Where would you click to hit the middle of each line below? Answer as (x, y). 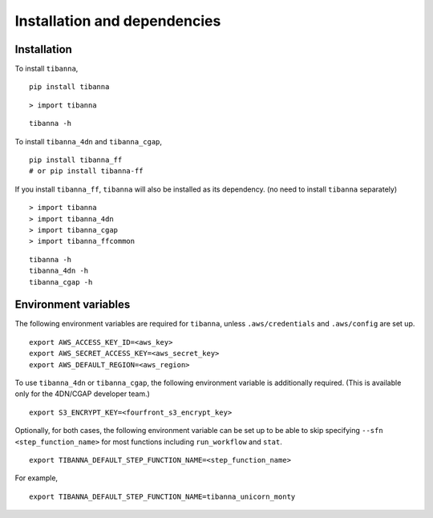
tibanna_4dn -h (59, 271)
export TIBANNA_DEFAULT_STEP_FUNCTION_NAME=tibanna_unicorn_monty (162, 496)
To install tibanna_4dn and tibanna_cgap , (89, 141)
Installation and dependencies (118, 21)
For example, (36, 478)
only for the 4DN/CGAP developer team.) (82, 394)
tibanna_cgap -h (61, 282)
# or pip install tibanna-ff (86, 171)
